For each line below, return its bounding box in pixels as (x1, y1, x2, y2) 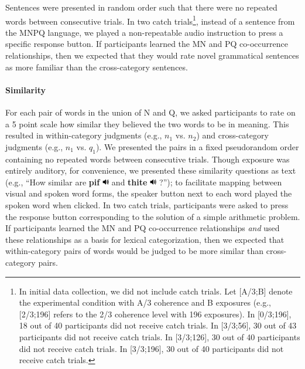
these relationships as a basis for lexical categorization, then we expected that (5, 233, 285, 245)
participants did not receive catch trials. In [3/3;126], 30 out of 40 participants (19, 330, 300, 343)
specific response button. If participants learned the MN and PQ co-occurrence (5, 38, 288, 50)
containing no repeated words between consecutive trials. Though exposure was (5, 153, 290, 165)
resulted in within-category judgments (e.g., (5, 129, 162, 141)
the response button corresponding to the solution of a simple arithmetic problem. (5, 210, 300, 222)
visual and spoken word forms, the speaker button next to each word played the (5, 187, 292, 199)
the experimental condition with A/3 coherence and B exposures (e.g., (19, 296, 271, 309)
